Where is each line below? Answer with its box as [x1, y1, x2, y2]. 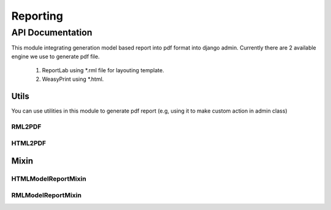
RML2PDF [11, 122, 42, 131]
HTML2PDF [11, 138, 46, 147]
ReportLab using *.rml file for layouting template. [42, 67, 165, 74]
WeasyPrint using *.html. [42, 75, 104, 83]
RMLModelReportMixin [11, 190, 82, 199]
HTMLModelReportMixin [11, 174, 86, 183]
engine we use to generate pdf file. [11, 53, 100, 60]
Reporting [11, 9, 64, 23]
